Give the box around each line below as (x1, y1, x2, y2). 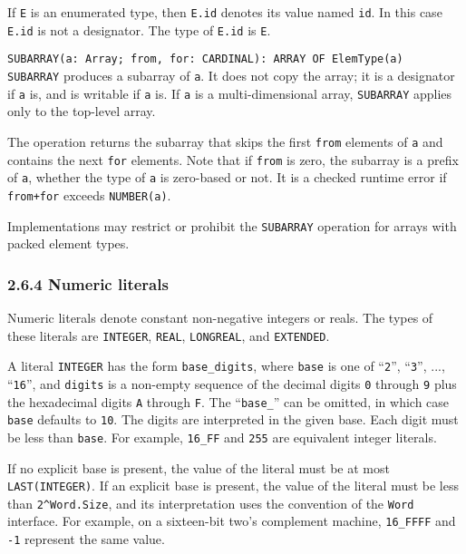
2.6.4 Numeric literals (7, 272, 169, 295)
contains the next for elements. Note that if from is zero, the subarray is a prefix (7, 150, 459, 169)
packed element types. (7, 234, 130, 253)
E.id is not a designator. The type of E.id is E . (7, 20, 271, 39)
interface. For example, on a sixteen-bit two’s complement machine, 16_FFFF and (7, 511, 456, 530)
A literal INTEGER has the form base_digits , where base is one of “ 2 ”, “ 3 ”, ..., (7, 356, 445, 375)
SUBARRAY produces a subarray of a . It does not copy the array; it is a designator (7, 65, 455, 84)
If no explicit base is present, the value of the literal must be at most (7, 458, 390, 477)
